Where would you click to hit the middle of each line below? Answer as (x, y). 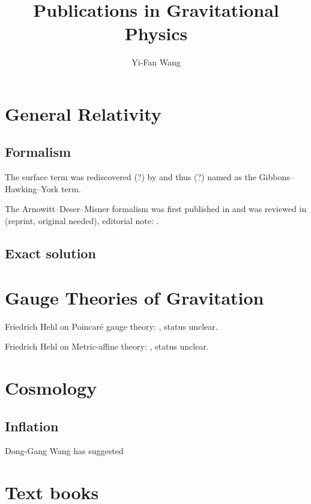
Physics (156, 33)
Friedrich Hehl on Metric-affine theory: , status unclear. (107, 346)
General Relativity (83, 113)
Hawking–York (32, 188)
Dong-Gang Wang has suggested (64, 451)
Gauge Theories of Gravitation (134, 297)
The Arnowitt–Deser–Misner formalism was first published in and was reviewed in (156, 209)
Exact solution (50, 253)
